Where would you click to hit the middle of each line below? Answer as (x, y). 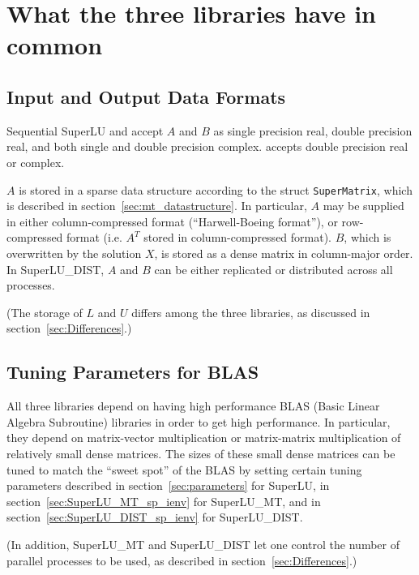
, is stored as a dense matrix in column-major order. (284, 253)
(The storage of (45, 312)
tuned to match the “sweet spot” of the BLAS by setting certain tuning (184, 469)
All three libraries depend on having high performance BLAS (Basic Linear (193, 406)
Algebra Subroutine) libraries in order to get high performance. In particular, (199, 421)
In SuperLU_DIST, (56, 269)
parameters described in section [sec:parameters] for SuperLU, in (168, 485)
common (55, 45)
